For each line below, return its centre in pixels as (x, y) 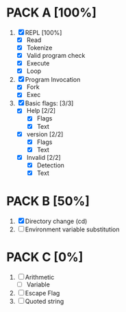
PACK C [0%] (45, 257)
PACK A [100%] (51, 13)
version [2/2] (45, 134)
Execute (38, 63)
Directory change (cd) (56, 221)
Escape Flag (42, 293)
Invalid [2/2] (43, 157)
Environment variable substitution (72, 229)
